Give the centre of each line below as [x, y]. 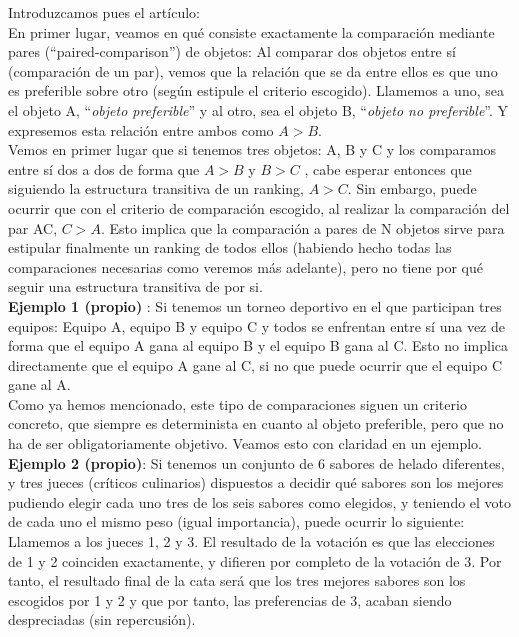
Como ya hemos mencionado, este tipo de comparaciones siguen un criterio [237, 403]
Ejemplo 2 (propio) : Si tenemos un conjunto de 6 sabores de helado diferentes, [256, 462]
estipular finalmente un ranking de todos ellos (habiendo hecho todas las [230, 247]
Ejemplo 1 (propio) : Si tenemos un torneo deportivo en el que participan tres [255, 305]
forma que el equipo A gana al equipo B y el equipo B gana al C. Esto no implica [258, 345]
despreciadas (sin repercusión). [102, 619]
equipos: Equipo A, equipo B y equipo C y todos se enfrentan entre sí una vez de [256, 325]
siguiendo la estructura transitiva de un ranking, [156, 188]
